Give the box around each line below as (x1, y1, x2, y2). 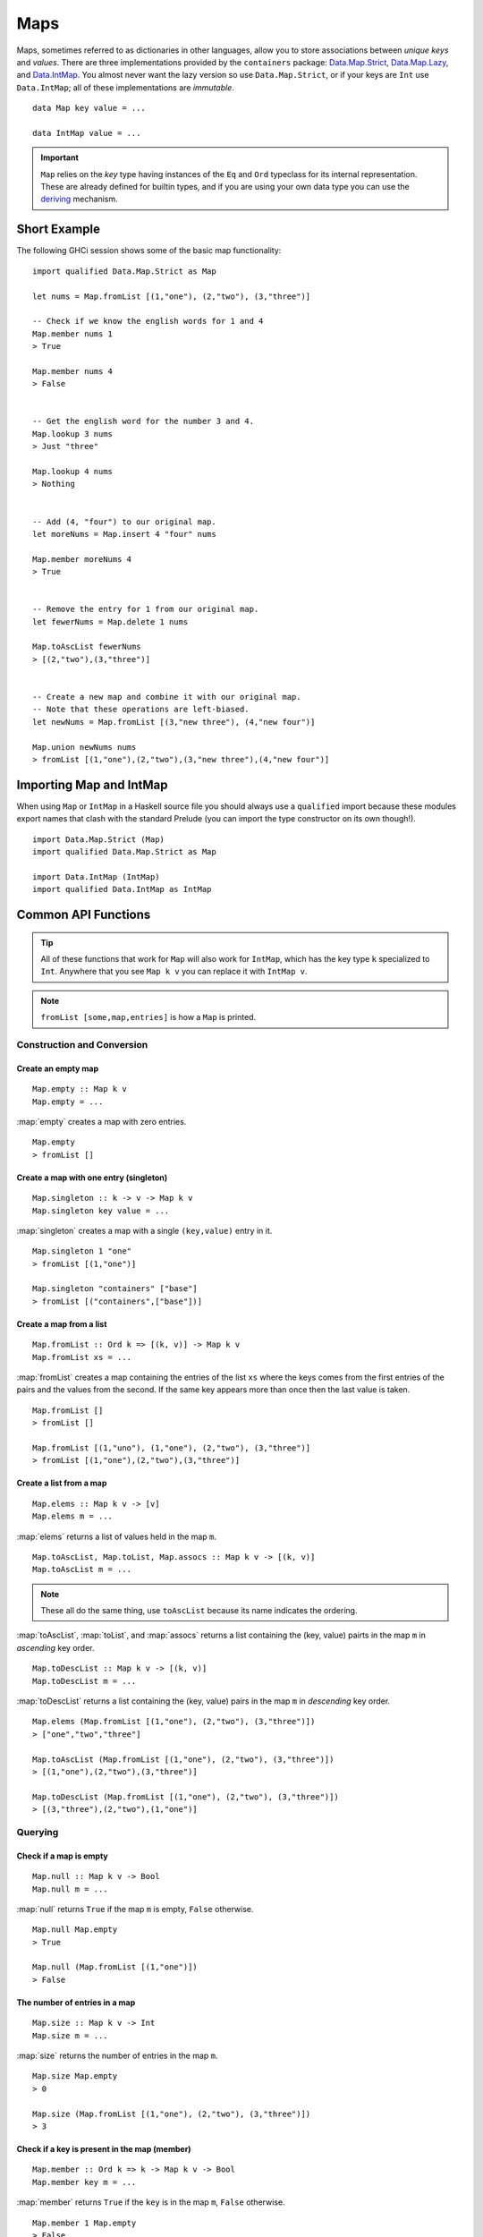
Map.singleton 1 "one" (32, 1246, 132, 1256)
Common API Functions (16, 907, 151, 923)
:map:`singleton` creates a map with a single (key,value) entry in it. (16, 1225, 273, 1236)
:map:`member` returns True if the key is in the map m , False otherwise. (16, 2197, 285, 2207)
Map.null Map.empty (32, 1925, 118, 1935)
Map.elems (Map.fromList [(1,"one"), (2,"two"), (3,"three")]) (32, 1716, 316, 1727)
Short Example (16, 222, 101, 237)
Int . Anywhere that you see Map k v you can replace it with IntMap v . (40, 966, 308, 977)
